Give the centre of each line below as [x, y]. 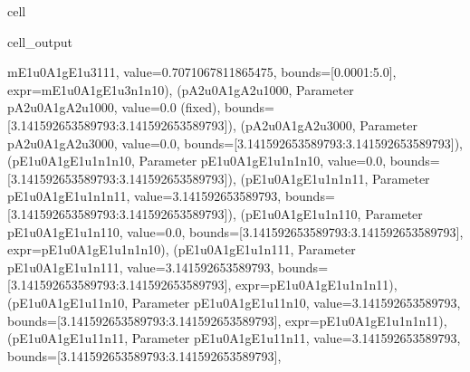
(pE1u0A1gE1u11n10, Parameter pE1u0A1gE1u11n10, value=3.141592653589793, [234, 302]
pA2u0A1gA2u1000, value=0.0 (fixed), [114, 107]
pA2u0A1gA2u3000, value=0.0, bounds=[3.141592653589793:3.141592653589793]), [235, 143]
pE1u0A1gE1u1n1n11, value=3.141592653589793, [144, 196]
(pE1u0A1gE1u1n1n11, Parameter [335, 178]
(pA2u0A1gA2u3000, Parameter [329, 124]
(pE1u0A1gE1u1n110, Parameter [331, 213]
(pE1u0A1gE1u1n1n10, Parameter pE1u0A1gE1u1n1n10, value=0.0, [197, 161]
